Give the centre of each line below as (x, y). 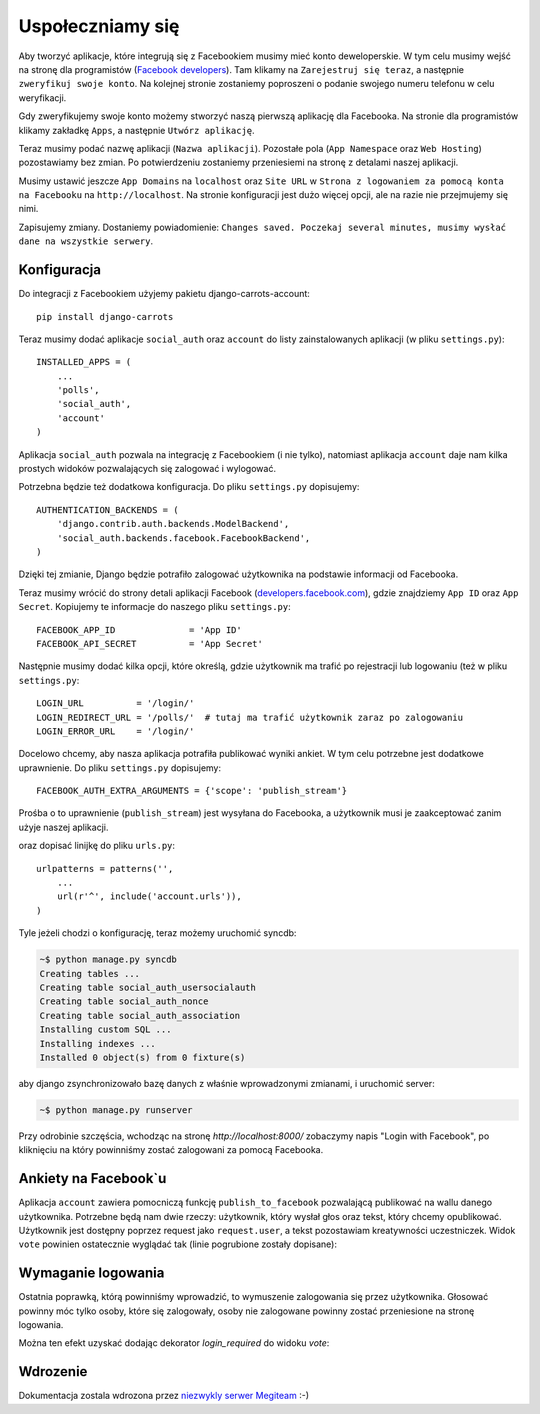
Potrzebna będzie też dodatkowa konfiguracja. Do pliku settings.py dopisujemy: (189, 487)
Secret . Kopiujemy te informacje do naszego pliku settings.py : (154, 607)
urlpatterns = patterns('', (105, 868)
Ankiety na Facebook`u (92, 1178)
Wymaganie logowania (91, 1273)
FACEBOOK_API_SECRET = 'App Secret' (150, 643)
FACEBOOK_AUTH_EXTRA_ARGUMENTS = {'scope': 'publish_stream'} (192, 791)
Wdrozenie (53, 1371)
